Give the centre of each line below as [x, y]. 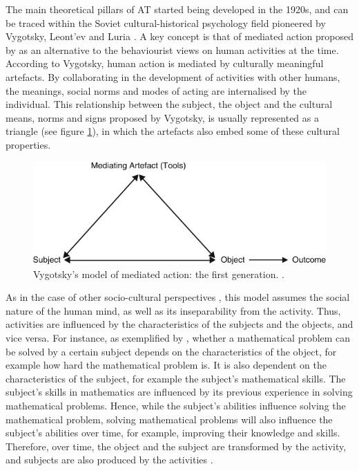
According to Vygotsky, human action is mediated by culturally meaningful [165, 63]
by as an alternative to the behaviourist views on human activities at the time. [172, 49]
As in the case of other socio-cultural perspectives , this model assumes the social [178, 297]
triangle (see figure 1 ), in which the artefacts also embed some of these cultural [173, 131]
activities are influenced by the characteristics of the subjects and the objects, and [179, 324]
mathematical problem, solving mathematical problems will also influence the [169, 419]
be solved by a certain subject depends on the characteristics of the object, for [171, 351]
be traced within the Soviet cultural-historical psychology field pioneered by [166, 22]
